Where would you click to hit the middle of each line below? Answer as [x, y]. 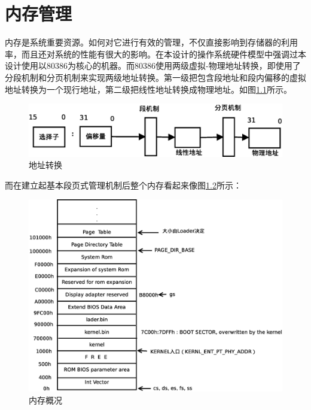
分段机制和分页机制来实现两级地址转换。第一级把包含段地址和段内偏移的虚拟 [155, 77]
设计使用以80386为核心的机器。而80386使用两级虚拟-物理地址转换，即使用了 [153, 66]
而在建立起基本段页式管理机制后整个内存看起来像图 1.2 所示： [123, 185]
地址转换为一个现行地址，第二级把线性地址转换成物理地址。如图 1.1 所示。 [148, 89]
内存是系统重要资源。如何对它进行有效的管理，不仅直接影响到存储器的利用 [151, 42]
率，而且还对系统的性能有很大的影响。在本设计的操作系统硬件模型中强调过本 [155, 54]
